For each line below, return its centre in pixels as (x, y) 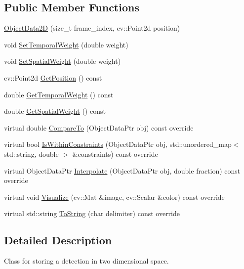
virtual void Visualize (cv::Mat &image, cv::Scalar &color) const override (114, 197)
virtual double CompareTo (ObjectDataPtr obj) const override (99, 127)
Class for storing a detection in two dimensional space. (86, 261)
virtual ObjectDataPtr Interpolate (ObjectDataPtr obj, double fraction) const (122, 170)
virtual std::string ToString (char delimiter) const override (92, 213)
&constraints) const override (115, 154)
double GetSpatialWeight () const (55, 111)
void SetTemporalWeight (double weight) (66, 44)
